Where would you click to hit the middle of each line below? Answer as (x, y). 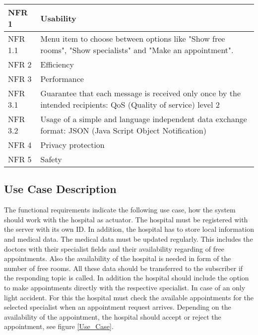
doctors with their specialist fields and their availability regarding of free (114, 248)
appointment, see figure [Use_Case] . (59, 326)
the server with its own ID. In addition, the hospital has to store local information (129, 229)
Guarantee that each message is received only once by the (141, 93)
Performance (62, 79)
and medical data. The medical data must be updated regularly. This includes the (129, 238)
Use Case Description (60, 189)
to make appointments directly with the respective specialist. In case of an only (125, 287)
